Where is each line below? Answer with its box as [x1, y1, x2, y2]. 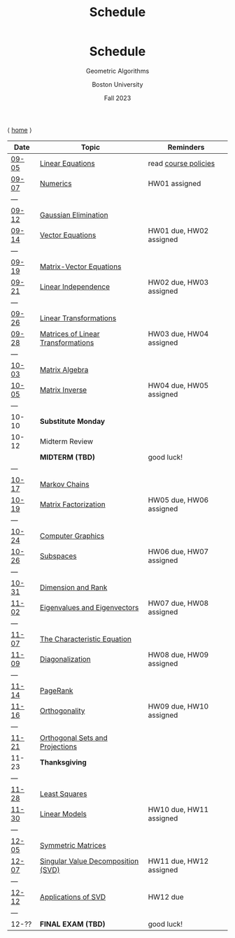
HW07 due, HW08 [148, 598, 209, 608]
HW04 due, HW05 [148, 381, 209, 390]
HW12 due [148, 892, 184, 902]
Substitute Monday [39, 416, 106, 426]
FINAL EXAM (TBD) [39, 919, 106, 929]
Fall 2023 [104, 94, 131, 102]
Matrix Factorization [39, 499, 106, 509]
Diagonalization [39, 654, 91, 664]
